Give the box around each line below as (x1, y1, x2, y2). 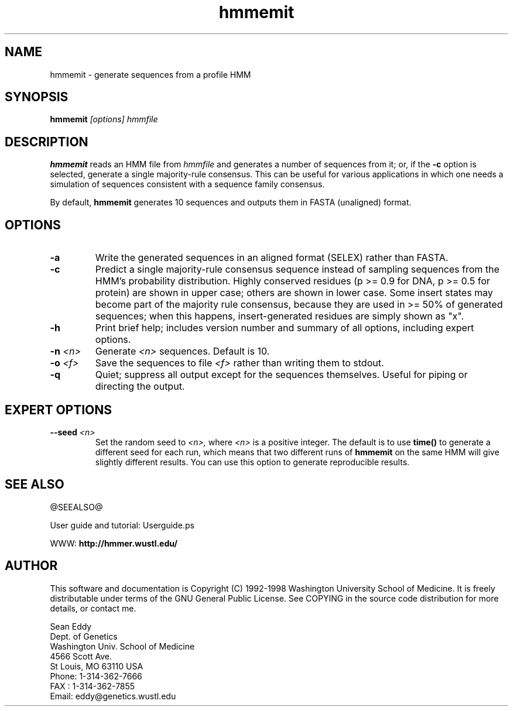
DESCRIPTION (5, 134, 88, 149)
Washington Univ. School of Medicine (50, 641, 195, 651)
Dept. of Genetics (50, 631, 118, 641)
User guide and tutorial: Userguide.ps (50, 520, 194, 530)
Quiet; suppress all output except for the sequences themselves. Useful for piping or (95, 369, 468, 381)
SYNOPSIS (5, 90, 69, 105)
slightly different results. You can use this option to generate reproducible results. (95, 456, 410, 467)
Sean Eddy (50, 621, 92, 631)
